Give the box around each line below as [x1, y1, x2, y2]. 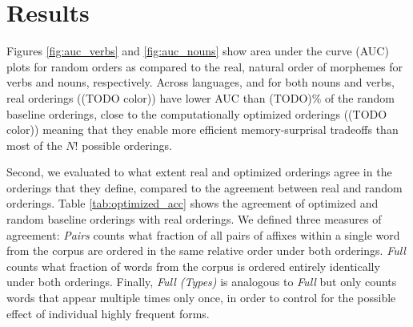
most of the [6, 136, 62, 153]
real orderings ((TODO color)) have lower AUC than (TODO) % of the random [6, 89, 395, 106]
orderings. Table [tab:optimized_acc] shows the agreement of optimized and [6, 195, 379, 212]
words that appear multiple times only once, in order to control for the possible [6, 289, 396, 306]
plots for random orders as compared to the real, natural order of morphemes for [6, 58, 403, 75]
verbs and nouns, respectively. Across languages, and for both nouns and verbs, [6, 74, 395, 91]
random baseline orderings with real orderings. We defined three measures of [6, 211, 382, 228]
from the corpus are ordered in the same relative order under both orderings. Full [6, 242, 406, 259]
